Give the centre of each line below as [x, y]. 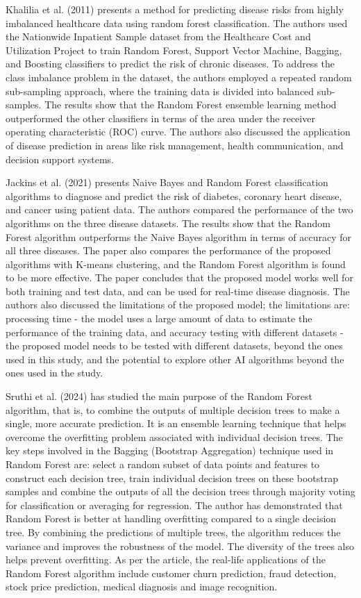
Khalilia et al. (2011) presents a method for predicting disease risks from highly [175, 9]
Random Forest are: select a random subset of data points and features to [163, 464]
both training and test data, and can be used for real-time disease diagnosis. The [178, 291]
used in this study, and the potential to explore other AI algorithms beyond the [175, 359]
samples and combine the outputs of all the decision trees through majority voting [180, 491]
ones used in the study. [54, 373]
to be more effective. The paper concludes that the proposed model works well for [179, 277]
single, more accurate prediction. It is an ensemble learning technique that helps [176, 423]
